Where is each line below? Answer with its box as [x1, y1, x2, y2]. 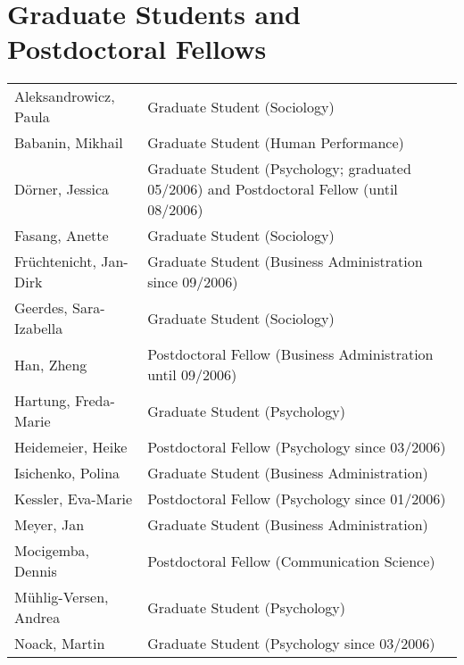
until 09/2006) [147, 364, 237, 386]
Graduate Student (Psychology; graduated [147, 158, 411, 179]
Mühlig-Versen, [14, 586, 109, 608]
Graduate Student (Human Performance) [147, 132, 404, 154]
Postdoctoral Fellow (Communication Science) [147, 550, 435, 571]
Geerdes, [14, 297, 68, 319]
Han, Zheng [14, 353, 87, 375]
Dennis [14, 561, 57, 582]
